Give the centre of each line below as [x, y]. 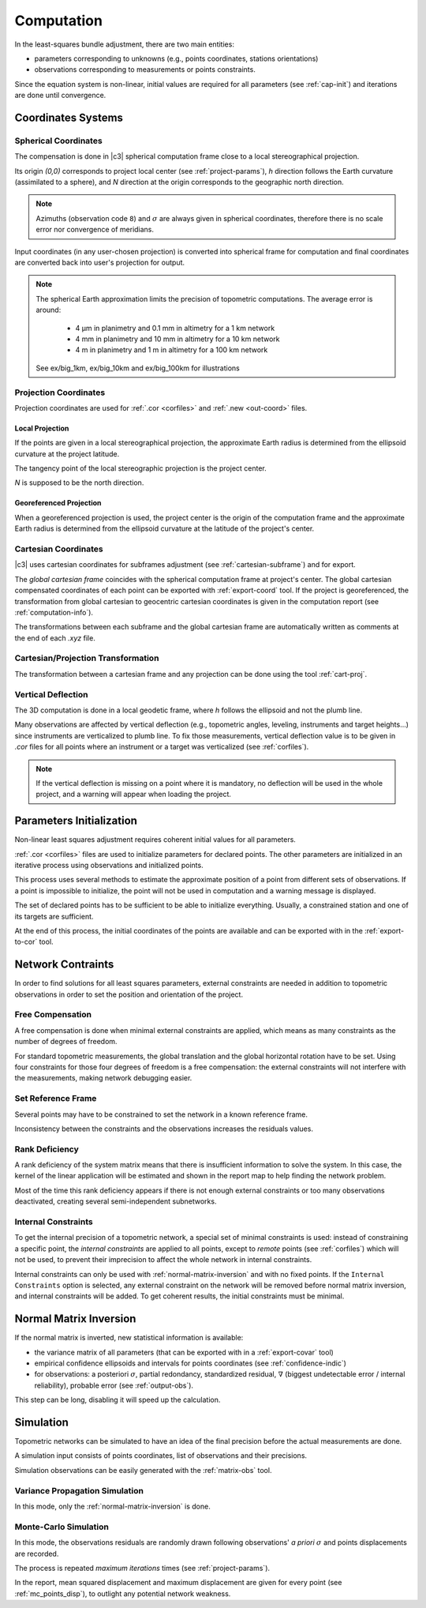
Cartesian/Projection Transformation [87, 658]
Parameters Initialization [76, 821]
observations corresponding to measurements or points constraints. [145, 70]
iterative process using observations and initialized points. [109, 866]
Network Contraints [64, 965]
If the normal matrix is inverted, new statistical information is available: [129, 1338]
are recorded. [37, 1554]
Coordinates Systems [69, 117]
